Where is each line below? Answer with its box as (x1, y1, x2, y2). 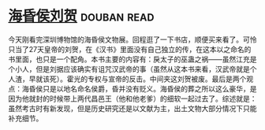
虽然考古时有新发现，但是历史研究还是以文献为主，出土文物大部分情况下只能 (8, 103, 257, 113)
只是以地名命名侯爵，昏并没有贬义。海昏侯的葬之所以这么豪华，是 (42, 84, 257, 93)
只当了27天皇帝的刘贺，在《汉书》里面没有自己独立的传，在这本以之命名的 (8, 44, 252, 54)
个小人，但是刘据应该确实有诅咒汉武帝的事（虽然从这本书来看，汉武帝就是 (8, 64, 250, 73)
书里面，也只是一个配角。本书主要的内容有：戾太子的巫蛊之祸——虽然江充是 (8, 54, 257, 64)
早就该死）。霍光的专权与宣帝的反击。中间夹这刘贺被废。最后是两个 (28, 74, 247, 84)
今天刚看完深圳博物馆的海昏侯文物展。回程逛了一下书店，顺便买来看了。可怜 (8, 35, 257, 44)
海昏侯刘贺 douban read (8, 7, 155, 25)
